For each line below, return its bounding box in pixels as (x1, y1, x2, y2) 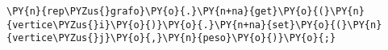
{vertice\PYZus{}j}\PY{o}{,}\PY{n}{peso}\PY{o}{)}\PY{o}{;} (6, 32, 336, 44)
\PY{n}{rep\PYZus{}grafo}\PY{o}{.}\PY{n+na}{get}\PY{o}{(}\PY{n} (6, 6, 365, 17)
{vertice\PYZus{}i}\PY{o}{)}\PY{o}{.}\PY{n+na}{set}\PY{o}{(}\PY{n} (6, 19, 382, 31)
